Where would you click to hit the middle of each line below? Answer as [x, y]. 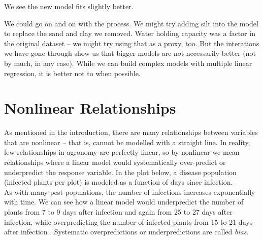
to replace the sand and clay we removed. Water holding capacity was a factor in [130, 33]
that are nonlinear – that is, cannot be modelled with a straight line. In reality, [127, 142]
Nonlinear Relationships [90, 108]
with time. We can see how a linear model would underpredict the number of [124, 202]
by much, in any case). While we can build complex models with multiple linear [128, 63]
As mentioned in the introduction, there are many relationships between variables [131, 132]
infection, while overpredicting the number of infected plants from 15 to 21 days [128, 221]
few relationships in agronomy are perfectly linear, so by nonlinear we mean [122, 152]
